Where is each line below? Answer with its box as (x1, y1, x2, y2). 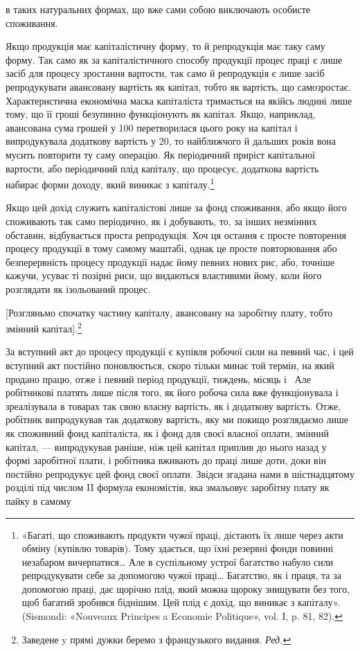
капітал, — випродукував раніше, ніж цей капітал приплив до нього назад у (6, 439, 327, 454)
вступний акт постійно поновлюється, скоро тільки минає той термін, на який (6, 357, 334, 372)
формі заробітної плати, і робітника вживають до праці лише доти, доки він (6, 453, 327, 467)
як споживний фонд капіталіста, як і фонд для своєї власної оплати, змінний (6, 425, 330, 440)
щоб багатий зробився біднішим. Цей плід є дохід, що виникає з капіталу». (21, 595, 341, 609)
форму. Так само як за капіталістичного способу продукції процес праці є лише (6, 52, 343, 66)
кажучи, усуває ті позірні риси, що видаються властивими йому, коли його (6, 268, 322, 283)
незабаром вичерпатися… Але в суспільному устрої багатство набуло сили (21, 554, 334, 569)
